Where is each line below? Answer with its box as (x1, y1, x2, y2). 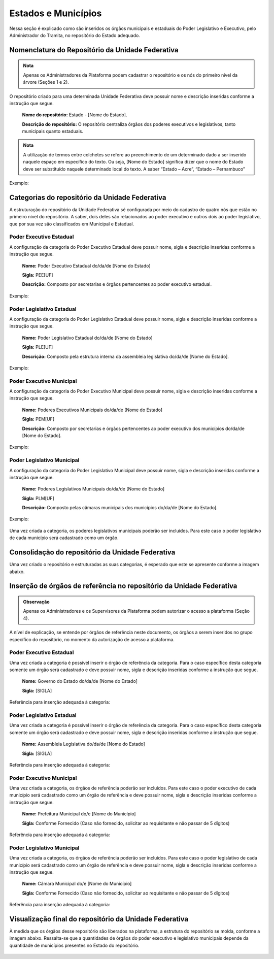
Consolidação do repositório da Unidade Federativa (9, 548, 176, 557)
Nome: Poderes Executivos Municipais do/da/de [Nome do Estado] (22, 407, 162, 413)
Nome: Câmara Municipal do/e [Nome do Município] (22, 881, 132, 887)
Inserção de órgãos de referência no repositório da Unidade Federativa (9, 582, 237, 590)
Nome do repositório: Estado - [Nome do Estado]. (22, 112, 127, 118)
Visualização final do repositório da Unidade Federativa (9, 914, 189, 923)
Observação (23, 599, 50, 605)
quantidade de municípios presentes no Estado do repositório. (9, 942, 140, 948)
